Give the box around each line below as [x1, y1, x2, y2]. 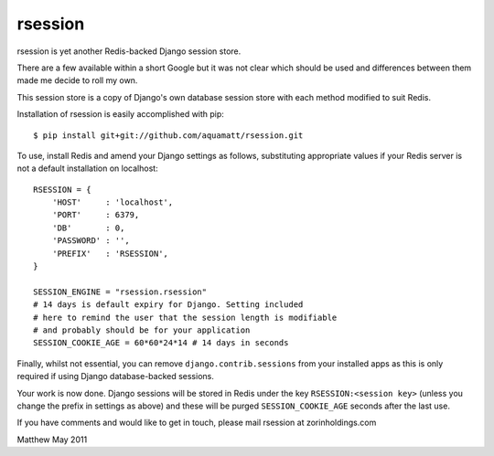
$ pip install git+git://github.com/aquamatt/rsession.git [33, 130, 304, 141]
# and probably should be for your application [33, 324, 251, 335]
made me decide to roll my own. [16, 75, 138, 86]
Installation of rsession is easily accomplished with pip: [16, 109, 224, 120]
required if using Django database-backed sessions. [16, 371, 214, 382]
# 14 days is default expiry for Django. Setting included [33, 300, 304, 310]
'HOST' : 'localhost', [51, 197, 174, 207]
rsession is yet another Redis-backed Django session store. [16, 46, 242, 57]
